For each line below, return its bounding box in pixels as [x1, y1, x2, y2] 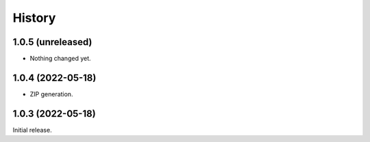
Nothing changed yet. [29, 55, 92, 63]
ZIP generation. [29, 89, 73, 98]
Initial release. [12, 126, 52, 134]
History [12, 10, 56, 25]
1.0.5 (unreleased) [12, 36, 92, 48]
